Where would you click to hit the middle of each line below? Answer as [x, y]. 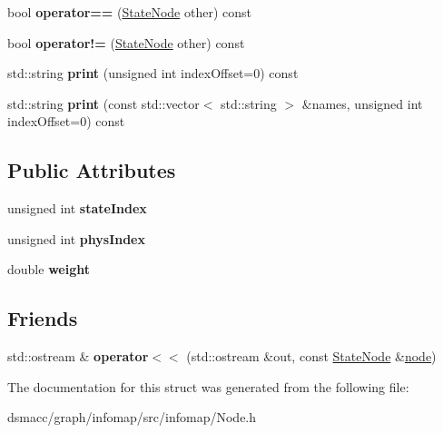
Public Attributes [92, 170]
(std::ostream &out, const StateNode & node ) [311, 356]
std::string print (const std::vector [103, 103]
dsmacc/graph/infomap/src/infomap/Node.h [132, 417]
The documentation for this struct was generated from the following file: [208, 386]
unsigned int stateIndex [77, 208]
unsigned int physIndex [76, 238]
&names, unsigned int [362, 103]
